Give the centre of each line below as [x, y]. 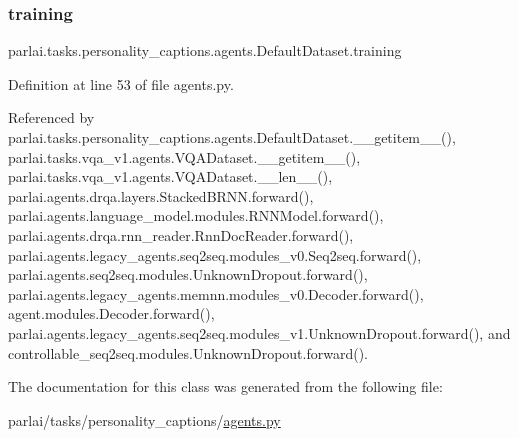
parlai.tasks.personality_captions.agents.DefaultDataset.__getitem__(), [232, 137]
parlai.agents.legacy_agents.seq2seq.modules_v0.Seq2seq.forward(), [215, 254]
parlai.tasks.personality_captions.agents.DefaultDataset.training [205, 50]
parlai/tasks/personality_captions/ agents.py [144, 419]
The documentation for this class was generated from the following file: [225, 386]
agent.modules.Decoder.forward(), [111, 313]
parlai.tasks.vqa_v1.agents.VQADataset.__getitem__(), [184, 156]
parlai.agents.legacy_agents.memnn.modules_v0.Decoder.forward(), [216, 293]
